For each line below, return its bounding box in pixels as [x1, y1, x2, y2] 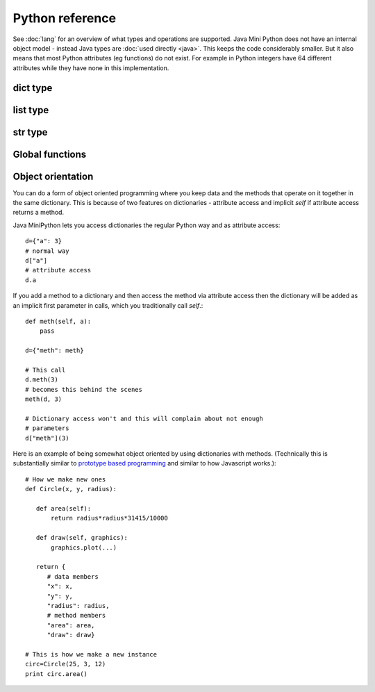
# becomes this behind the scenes [25, 386, 142, 393]
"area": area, [47, 621, 95, 629]
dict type [12, 82, 53, 94]
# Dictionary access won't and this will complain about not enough [25, 414, 263, 422]
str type [12, 126, 48, 138]
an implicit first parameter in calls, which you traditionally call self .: [12, 301, 203, 309]
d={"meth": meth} [25, 347, 84, 354]
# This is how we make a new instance [25, 650, 158, 658]
